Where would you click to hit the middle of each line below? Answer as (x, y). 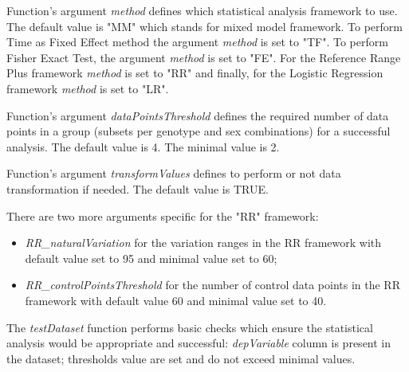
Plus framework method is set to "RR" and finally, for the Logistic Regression (195, 73)
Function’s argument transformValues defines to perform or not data (174, 173)
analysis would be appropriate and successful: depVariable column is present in (199, 343)
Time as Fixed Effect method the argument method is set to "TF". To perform (197, 42)
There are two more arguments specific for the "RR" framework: (163, 215)
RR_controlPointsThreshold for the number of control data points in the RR (212, 285)
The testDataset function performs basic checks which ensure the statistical (190, 327)
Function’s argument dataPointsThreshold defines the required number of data (198, 115)
